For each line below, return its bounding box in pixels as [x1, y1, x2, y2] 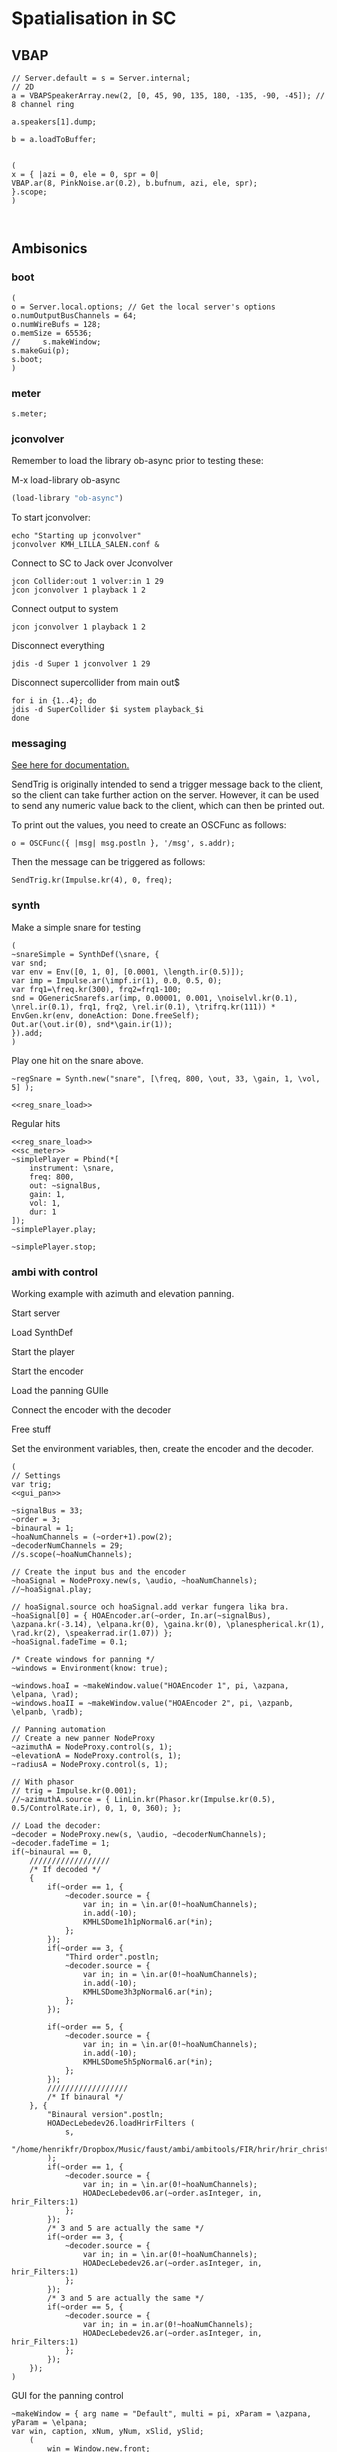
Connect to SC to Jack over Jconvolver [11, 557, 174, 569]
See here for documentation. [11, 759, 130, 771]
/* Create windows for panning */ [11, 1655, 156, 1665]
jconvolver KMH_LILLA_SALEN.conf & [11, 540, 160, 550]
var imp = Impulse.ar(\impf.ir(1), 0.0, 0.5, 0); [11, 975, 223, 986]
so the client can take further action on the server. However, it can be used [11, 789, 319, 801]
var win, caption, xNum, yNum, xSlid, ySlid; [11, 2427, 204, 2437]
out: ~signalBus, [29, 1180, 102, 1191]
